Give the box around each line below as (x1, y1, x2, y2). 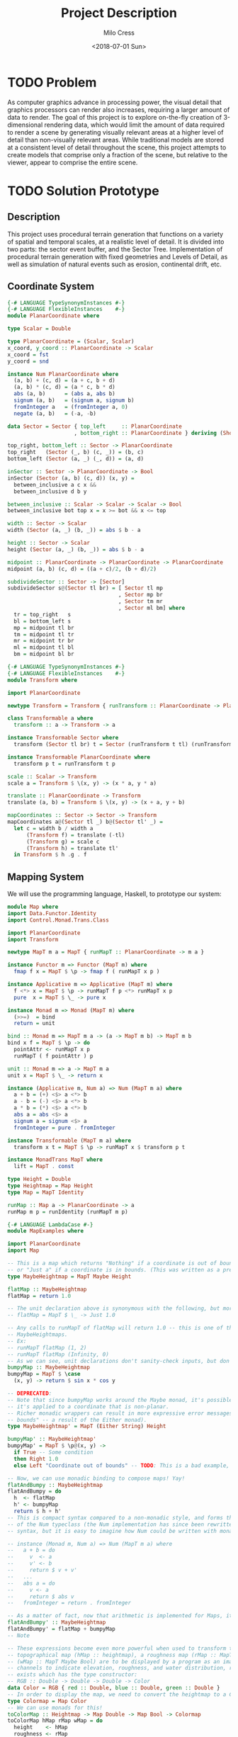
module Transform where (7, 677, 78, 684)
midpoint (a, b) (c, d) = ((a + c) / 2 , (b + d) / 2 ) (7, 565, 157, 572)
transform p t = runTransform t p (13, 760, 115, 767)
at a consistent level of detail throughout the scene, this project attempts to (7, 143, 227, 152)
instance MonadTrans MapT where (7, 1156, 103, 1163)
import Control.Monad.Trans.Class (7, 916, 110, 924)
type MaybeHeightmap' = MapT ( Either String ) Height (7, 1422, 166, 1430)
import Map (7, 1247, 40, 1255)
